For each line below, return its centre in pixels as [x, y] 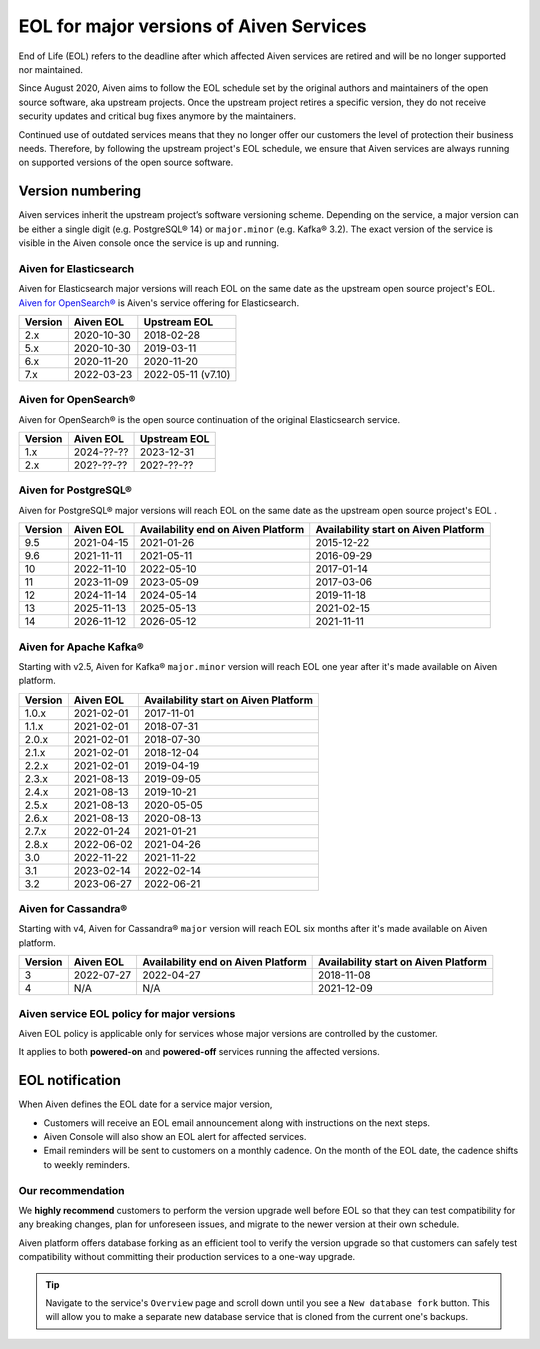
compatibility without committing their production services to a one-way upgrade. [187, 1257]
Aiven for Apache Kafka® [81, 647]
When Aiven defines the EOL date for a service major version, [145, 1104]
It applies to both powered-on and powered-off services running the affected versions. [199, 1052]
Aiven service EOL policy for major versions [127, 1013]
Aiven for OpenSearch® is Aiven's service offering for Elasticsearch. [159, 302]
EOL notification [70, 1080]
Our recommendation [71, 1190]
